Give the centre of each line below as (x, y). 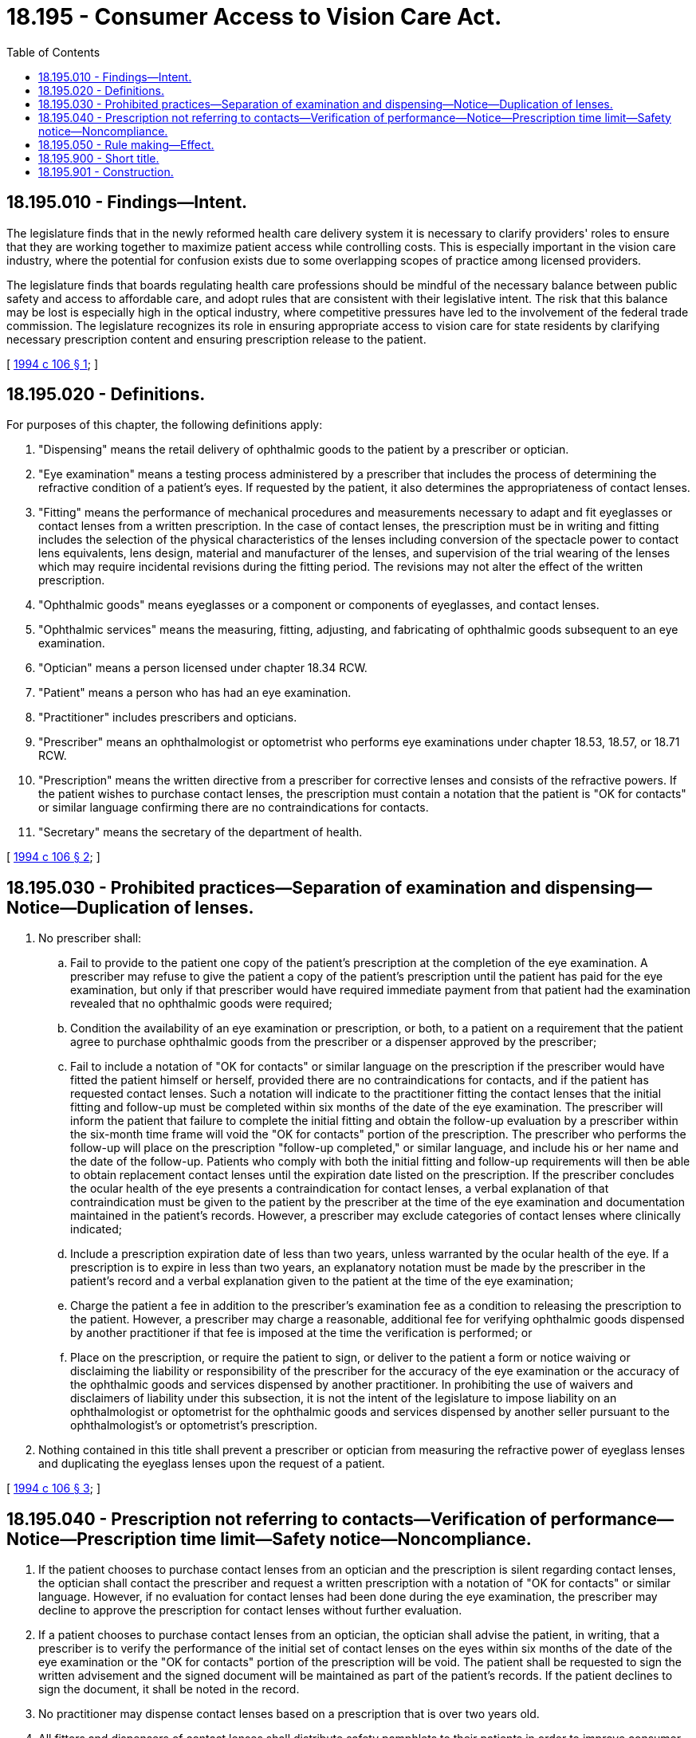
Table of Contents (53, 52)
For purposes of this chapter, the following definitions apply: (165, 425)
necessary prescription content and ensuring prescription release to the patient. (216, 339)
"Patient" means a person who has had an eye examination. (195, 693)
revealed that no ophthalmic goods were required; (201, 1004)
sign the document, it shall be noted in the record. (169, 1689)
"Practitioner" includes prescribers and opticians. (168, 718)
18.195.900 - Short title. (99, 158)
